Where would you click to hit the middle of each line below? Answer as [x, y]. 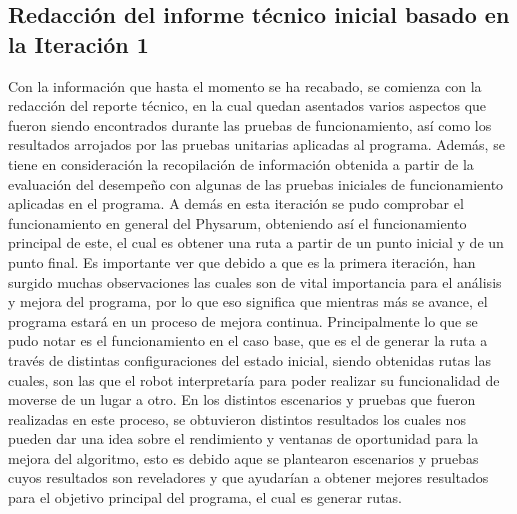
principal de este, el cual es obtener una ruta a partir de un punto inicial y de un [256, 242]
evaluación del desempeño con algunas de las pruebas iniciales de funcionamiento [256, 183]
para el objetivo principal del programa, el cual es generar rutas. [205, 497]
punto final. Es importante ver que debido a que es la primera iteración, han [242, 261]
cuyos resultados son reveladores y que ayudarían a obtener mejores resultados [248, 477]
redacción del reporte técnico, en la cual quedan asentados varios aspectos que [247, 105]
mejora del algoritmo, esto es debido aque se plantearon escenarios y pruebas [243, 457]
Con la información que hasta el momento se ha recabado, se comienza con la [245, 85]
